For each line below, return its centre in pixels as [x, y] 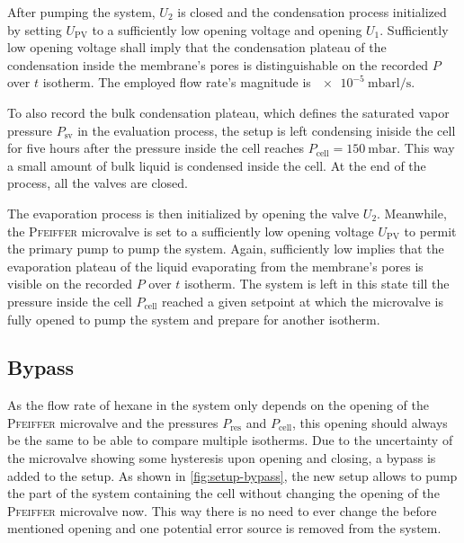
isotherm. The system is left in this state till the [317, 284]
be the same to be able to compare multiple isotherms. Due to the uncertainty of [230, 440]
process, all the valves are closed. [98, 183]
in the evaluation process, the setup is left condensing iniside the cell [267, 130]
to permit [430, 231]
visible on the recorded [70, 284]
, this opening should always [370, 422]
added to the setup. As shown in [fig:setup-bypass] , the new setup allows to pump [232, 475]
